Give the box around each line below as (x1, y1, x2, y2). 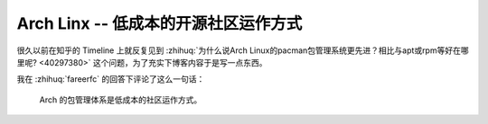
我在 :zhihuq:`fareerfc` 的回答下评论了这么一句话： (16, 74, 205, 84)
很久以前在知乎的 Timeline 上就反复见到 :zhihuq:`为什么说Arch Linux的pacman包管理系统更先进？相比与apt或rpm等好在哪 (16, 45, 469, 56)
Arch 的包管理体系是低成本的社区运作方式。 (39, 94, 202, 105)
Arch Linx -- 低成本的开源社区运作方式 (16, 13, 303, 33)
